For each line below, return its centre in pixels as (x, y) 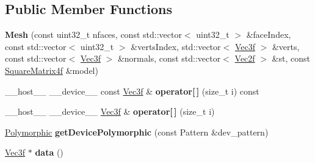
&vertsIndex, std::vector (176, 46)
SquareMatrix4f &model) (52, 70)
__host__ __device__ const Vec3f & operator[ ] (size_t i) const (132, 91)
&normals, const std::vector (169, 58)
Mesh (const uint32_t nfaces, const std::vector (93, 34)
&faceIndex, (269, 34)
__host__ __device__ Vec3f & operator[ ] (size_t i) (110, 111)
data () (49, 152)
